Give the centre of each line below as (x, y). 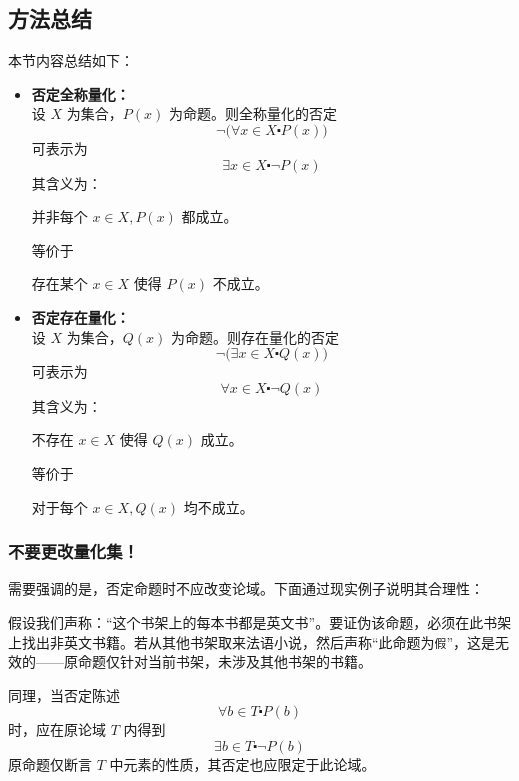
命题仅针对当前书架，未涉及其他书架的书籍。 (224, 661)
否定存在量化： (80, 316)
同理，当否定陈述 (64, 694)
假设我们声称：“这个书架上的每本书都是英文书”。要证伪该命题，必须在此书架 (260, 621)
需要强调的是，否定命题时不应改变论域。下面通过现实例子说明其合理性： (246, 588)
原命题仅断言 (50, 763)
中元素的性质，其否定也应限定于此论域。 (242, 763)
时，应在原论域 (57, 729)
